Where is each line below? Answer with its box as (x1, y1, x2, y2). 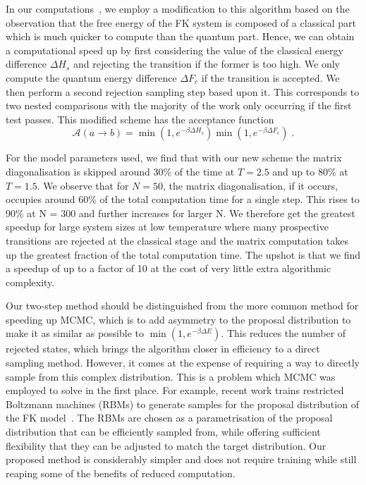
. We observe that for (37, 178, 129, 192)
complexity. (6, 274, 55, 289)
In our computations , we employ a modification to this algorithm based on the (6, 1, 350, 16)
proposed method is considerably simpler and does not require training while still (6, 452, 357, 467)
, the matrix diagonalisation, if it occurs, (162, 178, 338, 192)
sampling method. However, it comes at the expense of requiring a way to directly (6, 355, 360, 370)
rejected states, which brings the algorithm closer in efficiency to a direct (6, 341, 320, 356)
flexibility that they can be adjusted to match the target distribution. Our (6, 438, 327, 453)
